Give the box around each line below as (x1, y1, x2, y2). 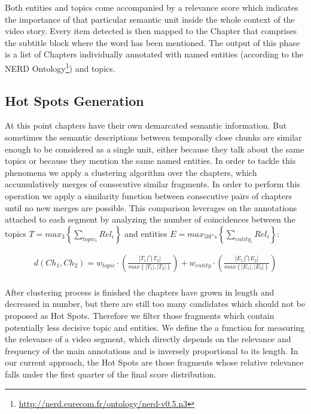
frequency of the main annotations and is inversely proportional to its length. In (5, 344, 298, 357)
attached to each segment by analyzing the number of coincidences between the (5, 213, 295, 226)
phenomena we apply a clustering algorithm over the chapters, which (5, 166, 257, 178)
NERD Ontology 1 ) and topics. (5, 60, 115, 74)
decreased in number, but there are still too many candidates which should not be (5, 297, 306, 310)
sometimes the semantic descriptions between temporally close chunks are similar (5, 131, 302, 144)
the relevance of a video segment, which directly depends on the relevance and (5, 333, 291, 345)
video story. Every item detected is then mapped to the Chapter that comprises (5, 25, 297, 37)
